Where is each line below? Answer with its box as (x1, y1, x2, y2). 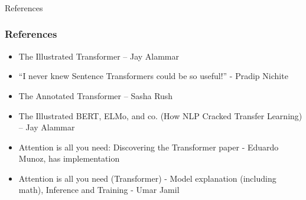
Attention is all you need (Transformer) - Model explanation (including (18, 172, 276, 184)
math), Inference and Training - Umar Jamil (18, 183, 180, 196)
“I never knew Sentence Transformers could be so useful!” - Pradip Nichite (18, 70, 288, 82)
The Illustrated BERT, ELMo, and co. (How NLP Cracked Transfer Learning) (18, 109, 302, 122)
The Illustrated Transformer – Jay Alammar (18, 50, 180, 62)
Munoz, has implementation (18, 152, 120, 165)
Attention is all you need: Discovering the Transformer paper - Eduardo (18, 140, 279, 153)
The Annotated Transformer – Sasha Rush (18, 89, 173, 101)
